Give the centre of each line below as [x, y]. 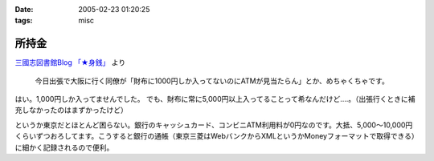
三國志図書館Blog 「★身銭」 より [70, 62]
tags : [24, 21]
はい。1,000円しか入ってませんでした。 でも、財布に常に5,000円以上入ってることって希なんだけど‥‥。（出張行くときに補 [215, 99]
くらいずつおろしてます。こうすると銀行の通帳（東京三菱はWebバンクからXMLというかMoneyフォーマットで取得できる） [215, 136]
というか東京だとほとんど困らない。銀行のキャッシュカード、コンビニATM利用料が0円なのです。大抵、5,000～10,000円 [214, 125]
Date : [24, 9]
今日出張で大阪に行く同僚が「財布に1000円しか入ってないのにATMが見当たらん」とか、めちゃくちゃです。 [212, 81]
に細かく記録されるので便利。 [64, 147]
